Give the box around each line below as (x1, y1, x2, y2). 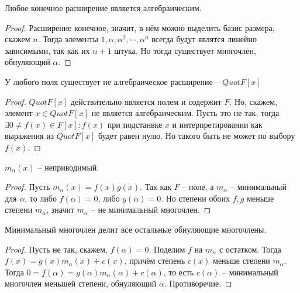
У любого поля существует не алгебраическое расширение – (5, 75, 220, 87)
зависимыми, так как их (5, 44, 90, 56)
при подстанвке (107, 118, 163, 130)
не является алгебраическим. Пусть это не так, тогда (91, 107, 280, 119)
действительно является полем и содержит (70, 95, 222, 107)
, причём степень (124, 254, 185, 267)
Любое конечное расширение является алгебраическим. (5, 2, 202, 13)
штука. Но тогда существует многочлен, (114, 44, 256, 56)
